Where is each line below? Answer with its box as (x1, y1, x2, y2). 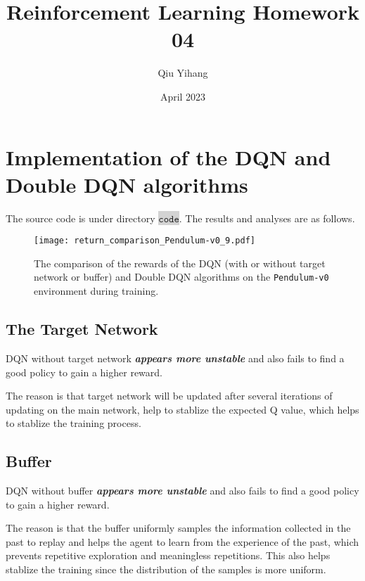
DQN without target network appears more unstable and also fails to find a (6, 350, 345, 365)
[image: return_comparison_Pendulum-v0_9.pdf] (34, 236, 255, 246)
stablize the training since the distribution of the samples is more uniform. (6, 562, 326, 577)
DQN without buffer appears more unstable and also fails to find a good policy (6, 483, 359, 498)
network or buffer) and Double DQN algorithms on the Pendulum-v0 (34, 269, 329, 284)
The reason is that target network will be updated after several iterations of (6, 388, 333, 403)
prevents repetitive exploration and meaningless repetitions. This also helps (6, 548, 331, 563)
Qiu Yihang (158, 65, 208, 80)
